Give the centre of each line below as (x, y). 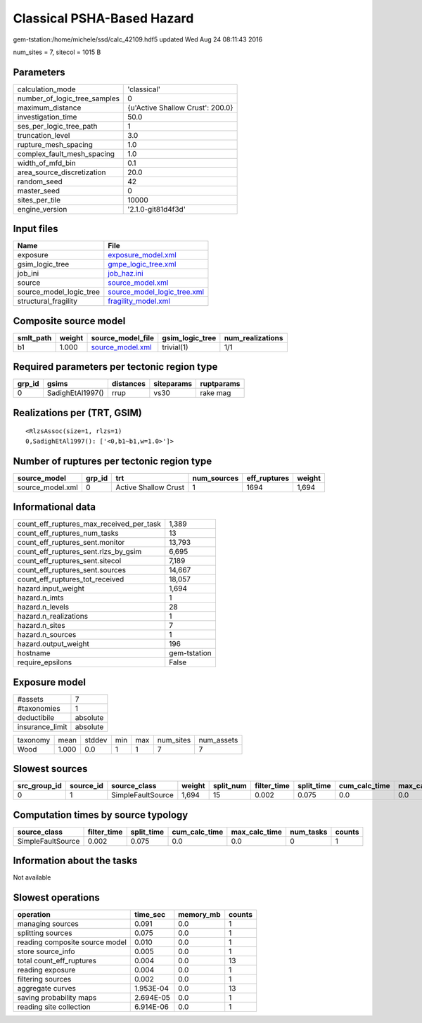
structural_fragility (47, 301)
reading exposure (46, 970)
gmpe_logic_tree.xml (142, 264)
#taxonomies (39, 708)
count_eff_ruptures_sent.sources (72, 570)
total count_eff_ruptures (57, 961)
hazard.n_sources (47, 635)
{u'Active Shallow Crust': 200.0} (180, 108)
